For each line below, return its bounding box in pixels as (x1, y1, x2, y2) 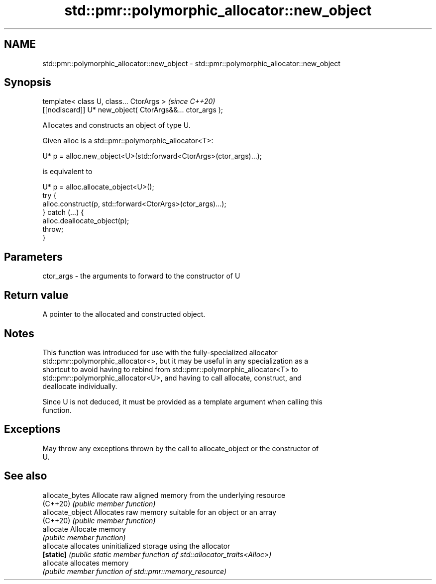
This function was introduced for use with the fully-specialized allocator (42, 348, 278, 357)
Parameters (4, 250, 63, 263)
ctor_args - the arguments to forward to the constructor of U (42, 272, 240, 281)
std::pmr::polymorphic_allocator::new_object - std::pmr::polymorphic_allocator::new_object (42, 59, 340, 68)
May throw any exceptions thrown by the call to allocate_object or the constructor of (42, 444, 319, 453)
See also (4, 470, 47, 483)
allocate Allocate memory (42, 524, 126, 533)
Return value (4, 289, 69, 301)
